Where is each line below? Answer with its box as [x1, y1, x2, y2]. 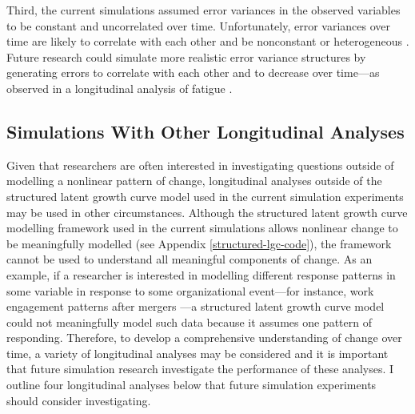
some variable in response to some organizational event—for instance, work [6, 282, 374, 299]
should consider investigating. [6, 392, 151, 408]
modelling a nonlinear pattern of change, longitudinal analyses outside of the [6, 172, 382, 189]
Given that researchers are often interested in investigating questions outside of [6, 156, 394, 173]
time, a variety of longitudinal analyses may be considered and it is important [6, 344, 389, 361]
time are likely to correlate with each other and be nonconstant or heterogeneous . [6, 33, 409, 50]
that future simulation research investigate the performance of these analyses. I [6, 360, 394, 377]
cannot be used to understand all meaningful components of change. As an [6, 251, 373, 267]
